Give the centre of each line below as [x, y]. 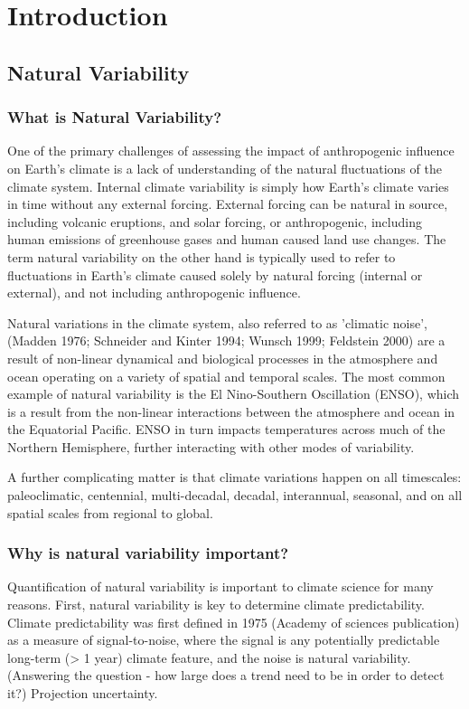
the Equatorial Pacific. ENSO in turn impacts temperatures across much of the [226, 429]
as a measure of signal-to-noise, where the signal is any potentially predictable [224, 640]
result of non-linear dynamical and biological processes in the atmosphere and [223, 358]
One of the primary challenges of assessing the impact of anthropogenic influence [231, 151]
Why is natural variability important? [148, 553]
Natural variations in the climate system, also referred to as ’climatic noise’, [217, 322]
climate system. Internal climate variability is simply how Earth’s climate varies [228, 186]
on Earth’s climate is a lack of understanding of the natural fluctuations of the [225, 168]
